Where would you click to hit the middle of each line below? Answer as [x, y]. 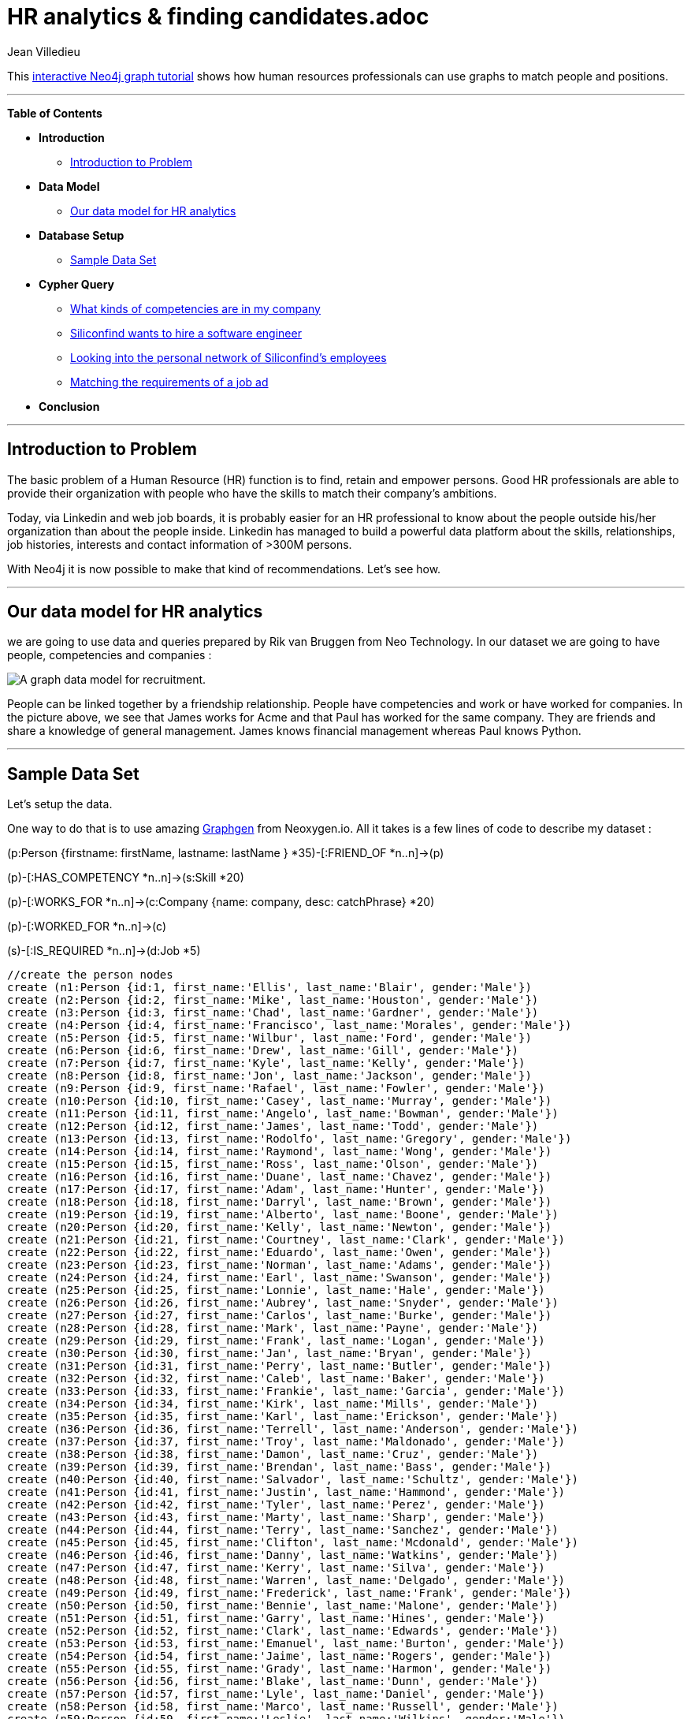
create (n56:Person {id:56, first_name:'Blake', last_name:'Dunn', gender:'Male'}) [273, 1682]
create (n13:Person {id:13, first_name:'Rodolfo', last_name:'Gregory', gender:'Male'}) [290, 1139]
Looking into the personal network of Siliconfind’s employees [228, 357]
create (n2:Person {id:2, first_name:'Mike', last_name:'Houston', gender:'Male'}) [273, 1000]
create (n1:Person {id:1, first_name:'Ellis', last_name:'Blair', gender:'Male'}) [269, 988]
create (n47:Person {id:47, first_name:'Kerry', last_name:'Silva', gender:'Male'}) [276, 1568]
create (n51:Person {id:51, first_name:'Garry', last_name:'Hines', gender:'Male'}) [276, 1618]
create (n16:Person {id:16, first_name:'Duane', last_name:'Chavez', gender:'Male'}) [280, 1177]
